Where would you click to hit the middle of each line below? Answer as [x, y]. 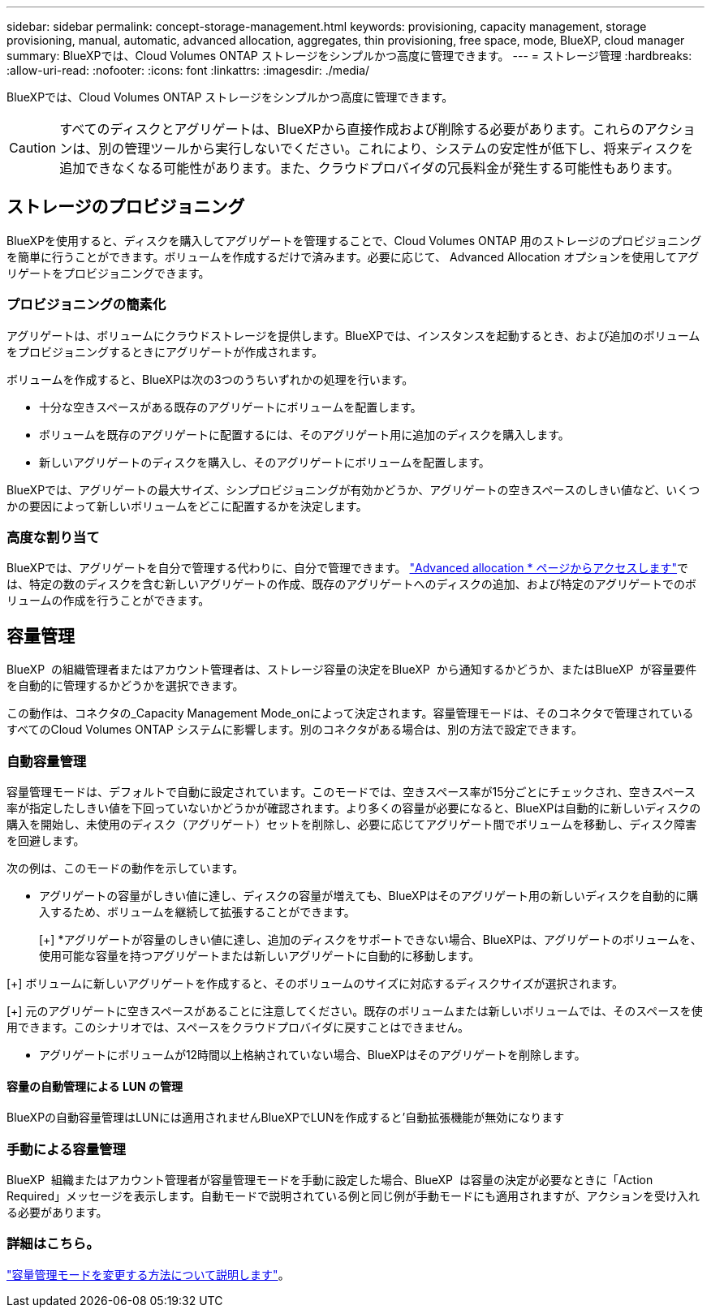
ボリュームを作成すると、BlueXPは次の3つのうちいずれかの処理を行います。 [210, 379]
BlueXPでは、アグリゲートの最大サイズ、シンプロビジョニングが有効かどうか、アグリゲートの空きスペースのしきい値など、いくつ [353, 489]
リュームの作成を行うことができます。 [108, 601]
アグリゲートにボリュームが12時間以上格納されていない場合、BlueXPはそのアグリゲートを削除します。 [312, 1054]
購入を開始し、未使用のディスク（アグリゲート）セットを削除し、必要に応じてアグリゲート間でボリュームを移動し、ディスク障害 [352, 824]
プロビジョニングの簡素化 [86, 305]
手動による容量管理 [66, 1149]
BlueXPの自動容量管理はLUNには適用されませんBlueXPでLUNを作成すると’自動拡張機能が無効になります [286, 1118]
